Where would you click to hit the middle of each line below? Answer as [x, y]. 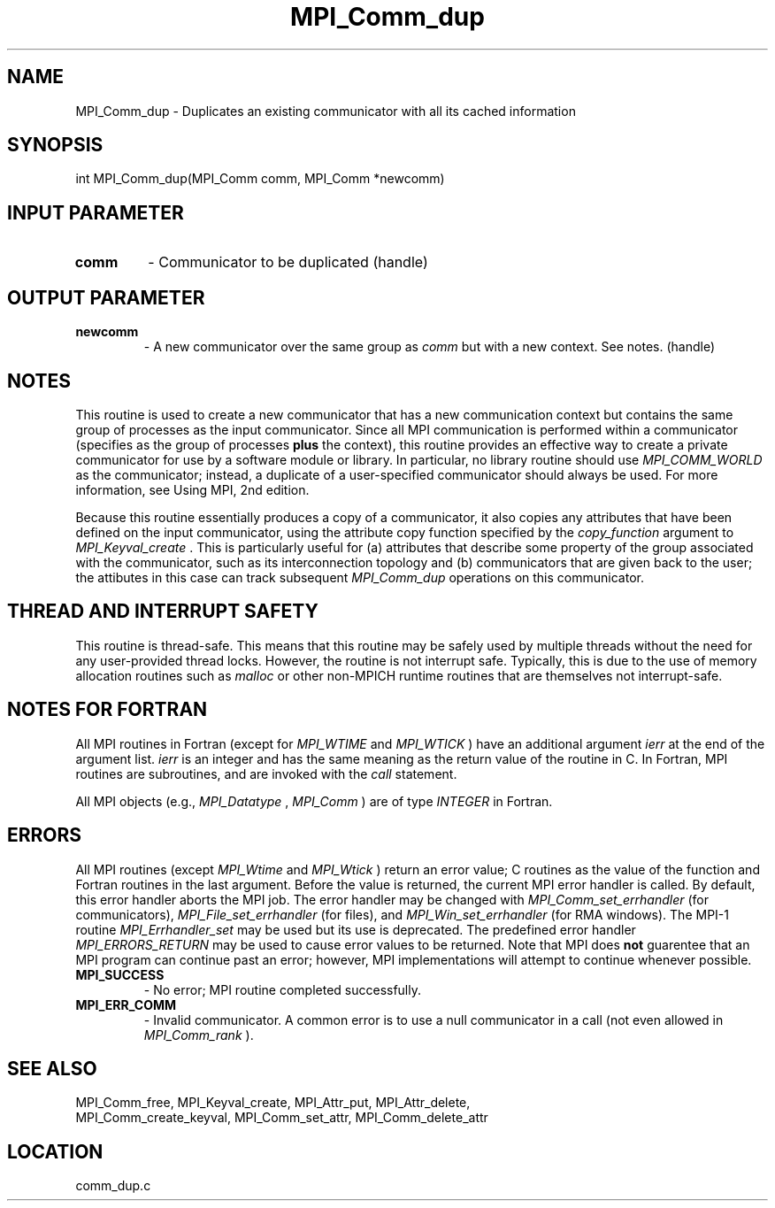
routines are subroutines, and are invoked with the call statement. [266, 773]
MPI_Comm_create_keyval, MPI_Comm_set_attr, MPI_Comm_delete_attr [282, 1118]
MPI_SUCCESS [120, 974]
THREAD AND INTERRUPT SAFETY [163, 612]
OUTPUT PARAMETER [106, 297]
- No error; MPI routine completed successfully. [283, 989]
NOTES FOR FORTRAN [107, 710]
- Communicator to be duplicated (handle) [288, 262]
